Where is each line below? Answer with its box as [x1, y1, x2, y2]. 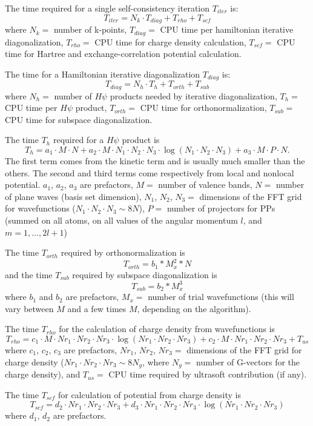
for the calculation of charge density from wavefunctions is [59, 322, 275, 335]
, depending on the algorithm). [137, 302, 251, 315]
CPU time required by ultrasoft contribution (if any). [108, 368, 307, 381]
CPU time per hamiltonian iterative [160, 23, 294, 36]
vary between [5, 302, 54, 315]
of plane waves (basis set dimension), [5, 190, 142, 202]
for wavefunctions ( [5, 202, 76, 215]
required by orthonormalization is [61, 246, 185, 259]
